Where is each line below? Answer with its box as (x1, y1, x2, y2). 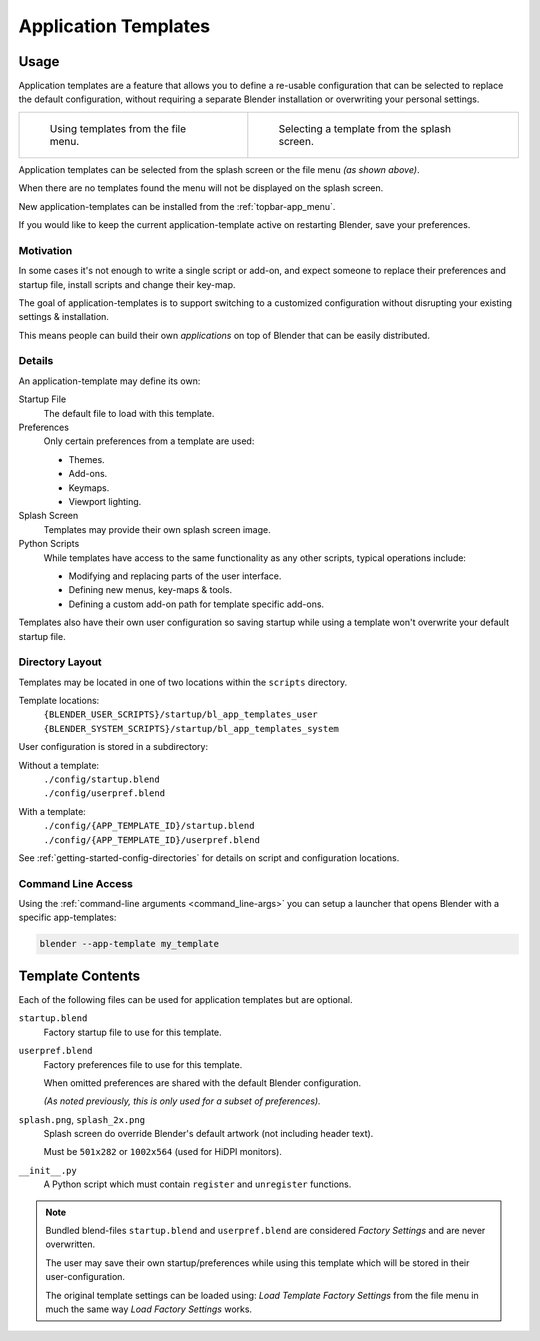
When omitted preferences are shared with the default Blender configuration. (43, 1076, 362, 1089)
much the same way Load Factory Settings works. (45, 1303, 253, 1315)
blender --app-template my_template (39, 938, 220, 950)
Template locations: (18, 695, 100, 707)
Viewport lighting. (68, 495, 142, 507)
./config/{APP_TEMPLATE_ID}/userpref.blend (43, 834, 260, 845)
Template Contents (18, 967, 140, 984)
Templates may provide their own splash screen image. (43, 523, 272, 535)
